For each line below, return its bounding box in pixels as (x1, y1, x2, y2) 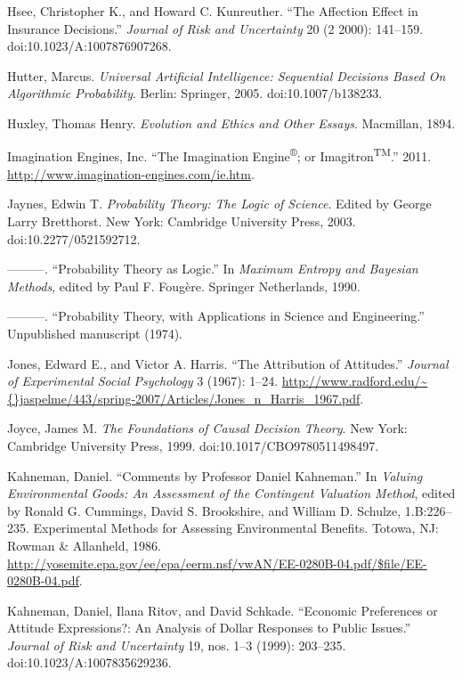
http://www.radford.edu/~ (281, 372, 428, 390)
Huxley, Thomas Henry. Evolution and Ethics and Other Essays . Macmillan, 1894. (7, 113, 456, 132)
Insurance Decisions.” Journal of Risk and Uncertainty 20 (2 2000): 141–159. (7, 19, 424, 37)
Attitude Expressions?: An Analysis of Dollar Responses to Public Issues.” (7, 618, 411, 637)
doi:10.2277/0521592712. (7, 229, 141, 248)
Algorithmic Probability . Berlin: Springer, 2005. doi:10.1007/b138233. (7, 84, 383, 102)
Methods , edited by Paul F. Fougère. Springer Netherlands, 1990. (7, 276, 361, 295)
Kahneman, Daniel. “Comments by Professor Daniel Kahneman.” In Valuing (7, 466, 423, 485)
